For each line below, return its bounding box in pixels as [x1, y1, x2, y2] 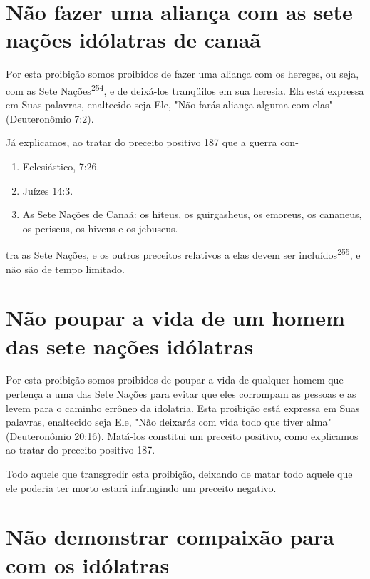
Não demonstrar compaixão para [6, 522, 334, 551]
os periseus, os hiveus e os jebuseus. [22, 220, 178, 235]
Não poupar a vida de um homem [6, 303, 345, 332]
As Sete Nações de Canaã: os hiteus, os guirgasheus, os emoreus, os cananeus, [22, 207, 362, 222]
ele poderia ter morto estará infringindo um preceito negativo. [6, 480, 277, 495]
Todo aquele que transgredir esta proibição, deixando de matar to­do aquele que [6, 466, 353, 481]
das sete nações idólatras [6, 331, 254, 360]
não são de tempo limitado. [6, 261, 125, 276]
